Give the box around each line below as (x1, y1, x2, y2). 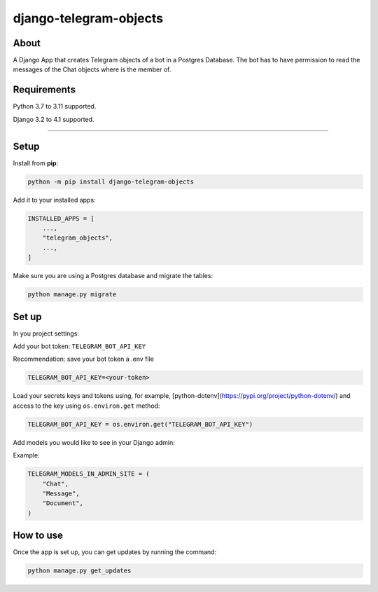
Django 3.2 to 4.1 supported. (13, 115, 94, 123)
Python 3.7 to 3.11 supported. (13, 102, 97, 111)
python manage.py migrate (27, 291, 117, 298)
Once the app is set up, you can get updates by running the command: (13, 548, 217, 556)
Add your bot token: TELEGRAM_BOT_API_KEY (13, 342, 146, 350)
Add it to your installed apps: (13, 195, 96, 204)
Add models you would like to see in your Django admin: (13, 438, 175, 446)
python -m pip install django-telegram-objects (27, 177, 194, 186)
